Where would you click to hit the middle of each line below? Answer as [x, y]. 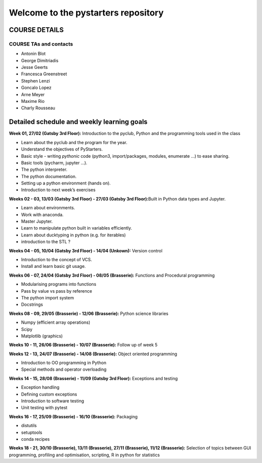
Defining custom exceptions [49, 394]
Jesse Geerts [34, 67]
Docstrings [32, 305]
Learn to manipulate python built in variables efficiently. [77, 228]
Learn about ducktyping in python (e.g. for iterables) [74, 235]
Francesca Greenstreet [44, 74]
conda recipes [35, 439]
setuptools [32, 432]
